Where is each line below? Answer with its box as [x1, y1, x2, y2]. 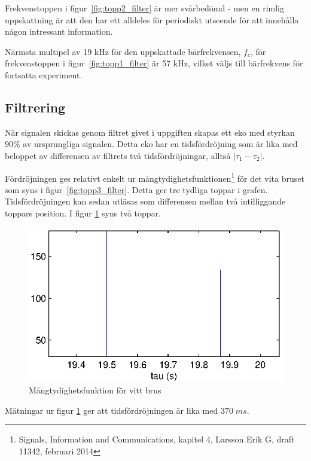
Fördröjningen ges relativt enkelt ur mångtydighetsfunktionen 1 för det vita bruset [5, 170, 304, 184]
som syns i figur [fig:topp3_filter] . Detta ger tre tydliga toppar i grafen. [5, 183, 268, 196]
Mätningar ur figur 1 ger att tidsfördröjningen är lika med [5, 404, 218, 416]
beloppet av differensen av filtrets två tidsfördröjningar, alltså [5, 149, 231, 161]
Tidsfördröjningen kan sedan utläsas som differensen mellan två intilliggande [5, 195, 286, 207]
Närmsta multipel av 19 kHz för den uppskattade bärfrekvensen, [5, 45, 241, 57]
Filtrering [5, 97, 66, 116]
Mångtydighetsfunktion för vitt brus [29, 384, 161, 396]
